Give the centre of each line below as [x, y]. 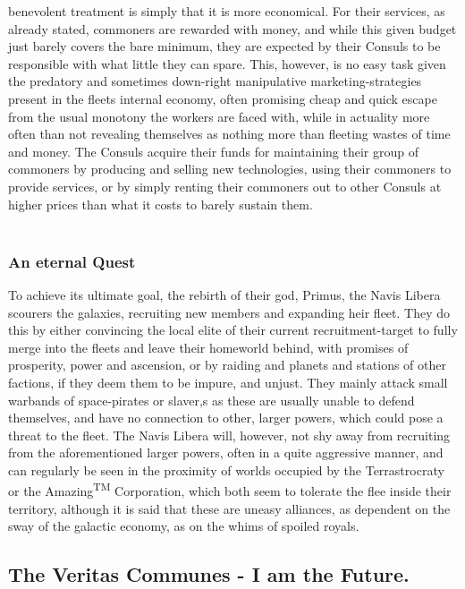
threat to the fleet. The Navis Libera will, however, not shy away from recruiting [229, 435]
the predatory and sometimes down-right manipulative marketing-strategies [215, 81]
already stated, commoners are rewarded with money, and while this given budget [232, 28]
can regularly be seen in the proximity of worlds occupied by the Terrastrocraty [226, 469]
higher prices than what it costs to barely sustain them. [161, 204]
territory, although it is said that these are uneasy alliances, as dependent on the [229, 508]
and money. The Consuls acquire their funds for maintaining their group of [213, 151]
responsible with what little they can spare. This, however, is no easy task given [227, 63]
